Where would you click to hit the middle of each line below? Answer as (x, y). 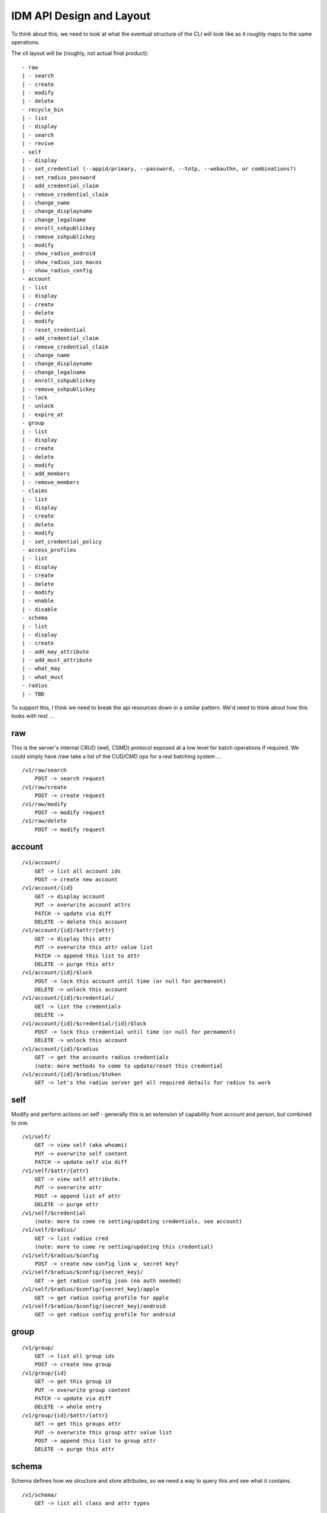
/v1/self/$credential (54, 1213)
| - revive (38, 143)
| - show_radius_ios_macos (62, 262)
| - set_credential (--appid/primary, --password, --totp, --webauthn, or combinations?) (159, 169)
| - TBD (33, 694)
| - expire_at (43, 414)
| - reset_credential (54, 330)
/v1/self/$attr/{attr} (56, 1170)
